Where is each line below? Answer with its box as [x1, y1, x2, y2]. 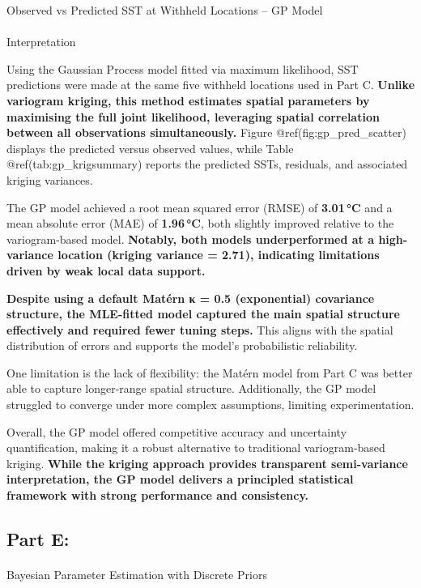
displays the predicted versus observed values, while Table [6, 139, 294, 156]
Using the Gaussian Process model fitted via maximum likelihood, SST [6, 60, 359, 77]
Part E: [6, 526, 70, 552]
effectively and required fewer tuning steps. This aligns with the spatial [6, 321, 393, 338]
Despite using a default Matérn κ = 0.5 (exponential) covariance [6, 289, 375, 306]
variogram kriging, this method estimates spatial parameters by [6, 92, 370, 109]
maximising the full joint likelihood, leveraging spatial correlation [6, 108, 380, 125]
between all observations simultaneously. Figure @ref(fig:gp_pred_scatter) [6, 124, 406, 141]
